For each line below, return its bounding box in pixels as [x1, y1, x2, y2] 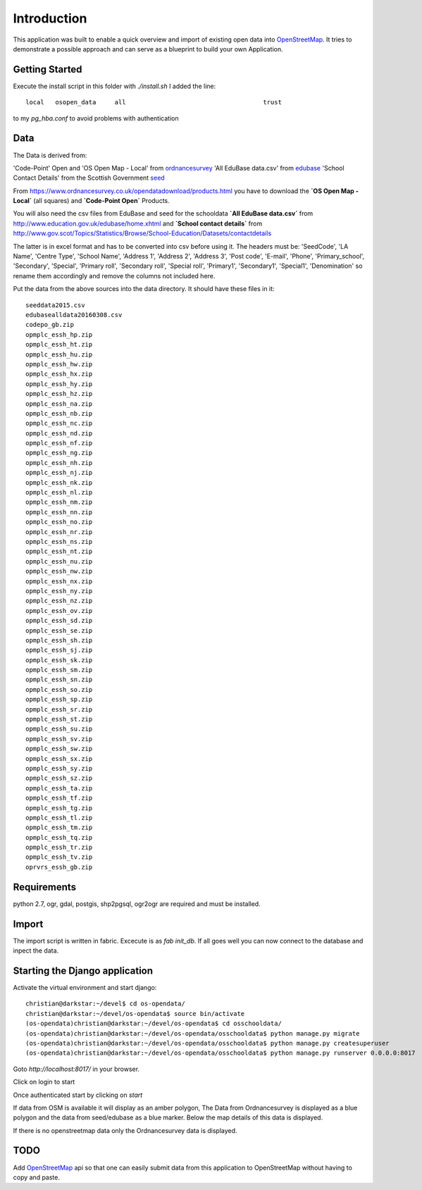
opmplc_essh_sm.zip [25, 666, 93, 674]
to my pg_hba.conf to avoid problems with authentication [13, 113, 179, 123]
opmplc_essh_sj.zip [25, 646, 93, 655]
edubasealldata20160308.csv [25, 311, 123, 318]
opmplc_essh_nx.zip [25, 577, 93, 585]
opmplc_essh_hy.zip [25, 380, 93, 388]
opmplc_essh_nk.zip [25, 478, 93, 486]
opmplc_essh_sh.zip [25, 636, 93, 644]
